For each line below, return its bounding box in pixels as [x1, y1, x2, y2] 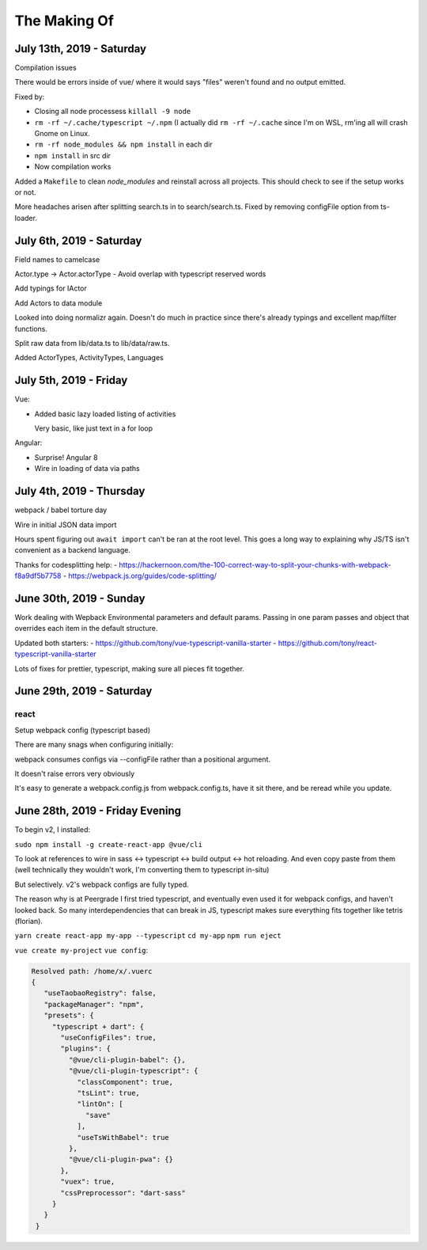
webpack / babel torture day [14, 505, 108, 515]
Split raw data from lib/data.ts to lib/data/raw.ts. [14, 339, 170, 348]
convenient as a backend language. [14, 545, 130, 555]
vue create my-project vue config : [14, 945, 149, 955]
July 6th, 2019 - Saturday [14, 234, 142, 247]
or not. [14, 187, 36, 197]
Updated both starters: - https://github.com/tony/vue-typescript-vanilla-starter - [14, 638, 277, 648]
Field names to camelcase [14, 254, 100, 264]
